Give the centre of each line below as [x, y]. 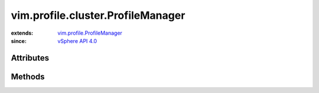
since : [19, 41]
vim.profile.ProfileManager [90, 33]
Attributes [30, 58]
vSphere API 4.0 [77, 41]
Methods [28, 77]
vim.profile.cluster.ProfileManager [98, 15]
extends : [22, 33]
